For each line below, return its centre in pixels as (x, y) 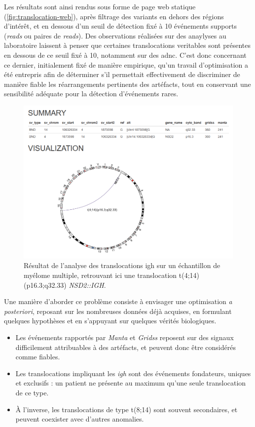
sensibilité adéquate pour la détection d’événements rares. (91, 94)
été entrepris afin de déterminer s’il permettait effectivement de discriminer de (122, 74)
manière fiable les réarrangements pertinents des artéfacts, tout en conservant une (127, 84)
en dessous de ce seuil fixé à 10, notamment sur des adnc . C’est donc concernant (125, 55)
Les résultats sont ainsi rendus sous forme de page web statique (100, 6)
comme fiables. (38, 357)
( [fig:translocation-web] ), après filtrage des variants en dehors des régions (114, 16)
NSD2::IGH (86, 285)
